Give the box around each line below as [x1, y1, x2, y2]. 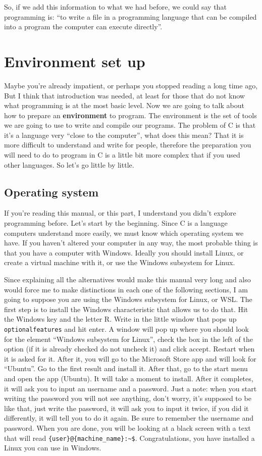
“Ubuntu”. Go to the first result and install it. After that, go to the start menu [4, 363, 248, 374]
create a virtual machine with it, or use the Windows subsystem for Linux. [4, 257, 235, 268]
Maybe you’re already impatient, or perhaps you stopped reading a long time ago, [4, 80, 258, 90]
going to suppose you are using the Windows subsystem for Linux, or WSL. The [4, 294, 252, 305]
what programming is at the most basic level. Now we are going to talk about [4, 100, 244, 111]
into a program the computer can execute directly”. [4, 21, 163, 32]
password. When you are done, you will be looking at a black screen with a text [4, 422, 251, 433]
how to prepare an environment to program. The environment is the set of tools [4, 110, 257, 120]
